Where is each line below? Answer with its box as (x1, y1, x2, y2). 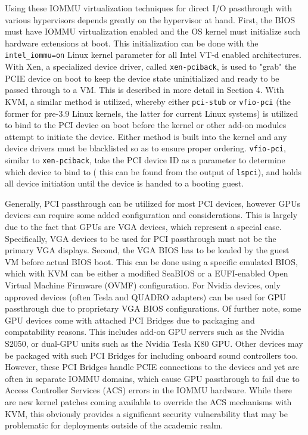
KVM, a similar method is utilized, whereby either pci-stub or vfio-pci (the (5, 95, 291, 107)
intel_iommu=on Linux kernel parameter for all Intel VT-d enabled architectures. (5, 48, 301, 61)
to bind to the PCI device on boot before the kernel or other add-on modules (5, 119, 287, 131)
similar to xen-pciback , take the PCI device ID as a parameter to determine (5, 153, 285, 166)
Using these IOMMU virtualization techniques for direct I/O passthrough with (5, 2, 293, 14)
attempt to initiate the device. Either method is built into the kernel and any (5, 130, 287, 142)
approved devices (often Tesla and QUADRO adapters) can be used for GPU (5, 290, 287, 303)
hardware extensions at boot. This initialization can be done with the (5, 36, 259, 49)
